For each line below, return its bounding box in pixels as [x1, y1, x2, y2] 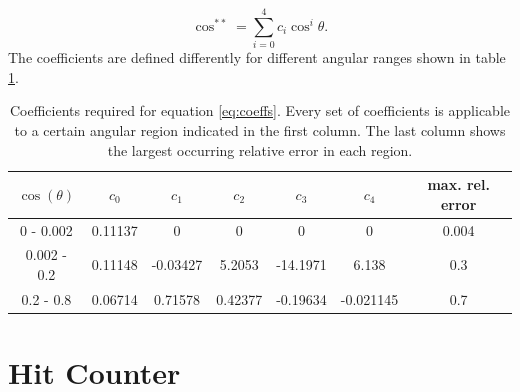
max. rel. [427, 174, 490, 195]
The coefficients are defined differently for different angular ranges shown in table [8, 47, 506, 68]
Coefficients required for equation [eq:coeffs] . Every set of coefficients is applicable [9, 100, 511, 121]
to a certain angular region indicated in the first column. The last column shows [14, 119, 506, 140]
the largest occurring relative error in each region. [107, 139, 413, 160]
